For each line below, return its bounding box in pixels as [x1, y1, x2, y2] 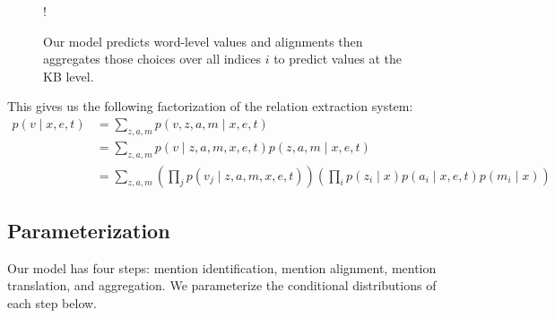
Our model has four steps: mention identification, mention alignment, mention [7, 258, 437, 277]
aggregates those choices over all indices [43, 49, 261, 68]
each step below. [7, 294, 98, 313]
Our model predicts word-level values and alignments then [43, 31, 363, 50]
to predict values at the [273, 49, 403, 68]
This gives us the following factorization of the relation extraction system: [7, 97, 413, 116]
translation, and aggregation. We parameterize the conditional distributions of [7, 276, 437, 295]
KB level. [43, 66, 94, 85]
